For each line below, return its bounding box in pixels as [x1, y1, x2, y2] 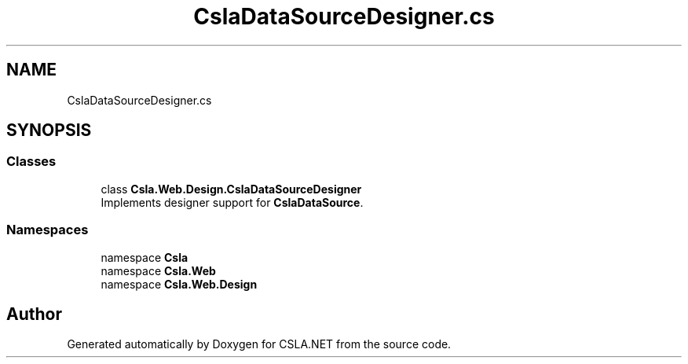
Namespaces [6, 222, 89, 238]
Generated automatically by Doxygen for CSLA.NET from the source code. [67, 337, 452, 351]
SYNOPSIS [6, 120, 92, 141]
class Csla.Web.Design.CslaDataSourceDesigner [101, 182, 362, 196]
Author [6, 303, 62, 324]
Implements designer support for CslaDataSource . [101, 195, 364, 209]
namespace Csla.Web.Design [101, 277, 258, 291]
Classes [6, 153, 57, 170]
